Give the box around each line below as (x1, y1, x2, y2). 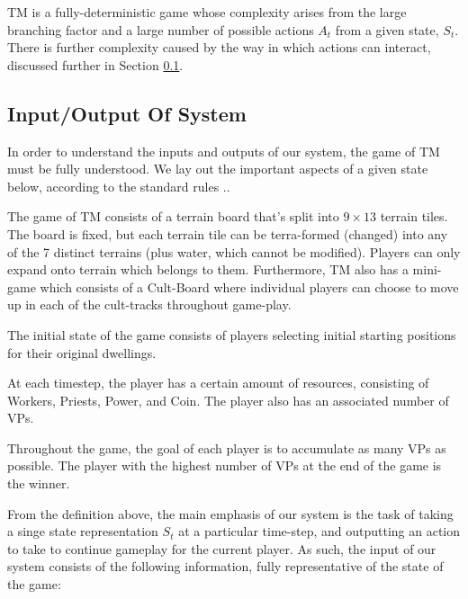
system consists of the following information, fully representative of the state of (7, 557, 444, 576)
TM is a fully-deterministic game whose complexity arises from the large (7, 3, 407, 21)
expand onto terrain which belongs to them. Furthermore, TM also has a (7, 260, 409, 279)
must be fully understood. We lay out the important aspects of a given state (7, 159, 428, 178)
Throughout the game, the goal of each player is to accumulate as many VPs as (7, 438, 446, 457)
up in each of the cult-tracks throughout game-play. (7, 295, 292, 314)
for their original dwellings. (7, 343, 157, 362)
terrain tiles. (380, 207, 448, 226)
